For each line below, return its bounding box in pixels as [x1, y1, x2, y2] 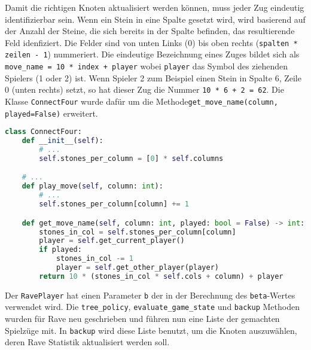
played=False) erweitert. [5, 106, 98, 119]
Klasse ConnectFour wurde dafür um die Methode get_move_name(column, [5, 95, 278, 107]
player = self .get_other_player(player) [56, 263, 219, 272]
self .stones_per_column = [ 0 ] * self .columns [39, 154, 224, 163]
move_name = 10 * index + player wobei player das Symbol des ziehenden [5, 60, 288, 72]
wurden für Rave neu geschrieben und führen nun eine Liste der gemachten [5, 312, 280, 325]
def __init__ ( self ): [22, 136, 103, 145]
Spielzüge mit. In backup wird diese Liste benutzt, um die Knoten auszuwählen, [5, 324, 297, 336]
